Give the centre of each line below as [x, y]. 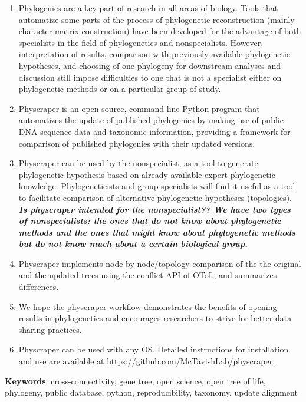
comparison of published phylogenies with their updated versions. [137, 143]
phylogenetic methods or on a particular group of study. [120, 89]
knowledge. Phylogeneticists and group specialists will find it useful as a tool [157, 186]
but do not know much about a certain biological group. [133, 244]
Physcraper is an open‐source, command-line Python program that [139, 108]
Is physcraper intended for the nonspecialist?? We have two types [154, 209]
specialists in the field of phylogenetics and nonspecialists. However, [141, 42]
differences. [39, 287]
